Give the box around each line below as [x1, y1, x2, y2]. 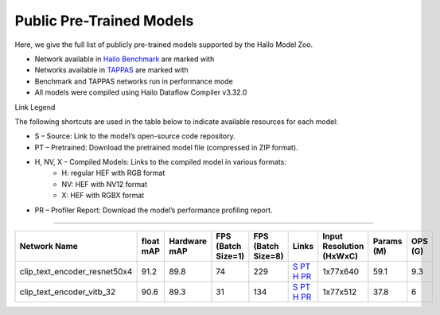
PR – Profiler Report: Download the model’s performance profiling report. [34, 205, 274, 215]
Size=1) [216, 251, 245, 262]
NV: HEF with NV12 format [61, 179, 147, 189]
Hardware [168, 235, 207, 247]
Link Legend [14, 102, 56, 111]
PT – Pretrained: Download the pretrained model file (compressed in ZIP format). [34, 142, 298, 152]
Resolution [322, 241, 364, 252]
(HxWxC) [322, 251, 358, 262]
